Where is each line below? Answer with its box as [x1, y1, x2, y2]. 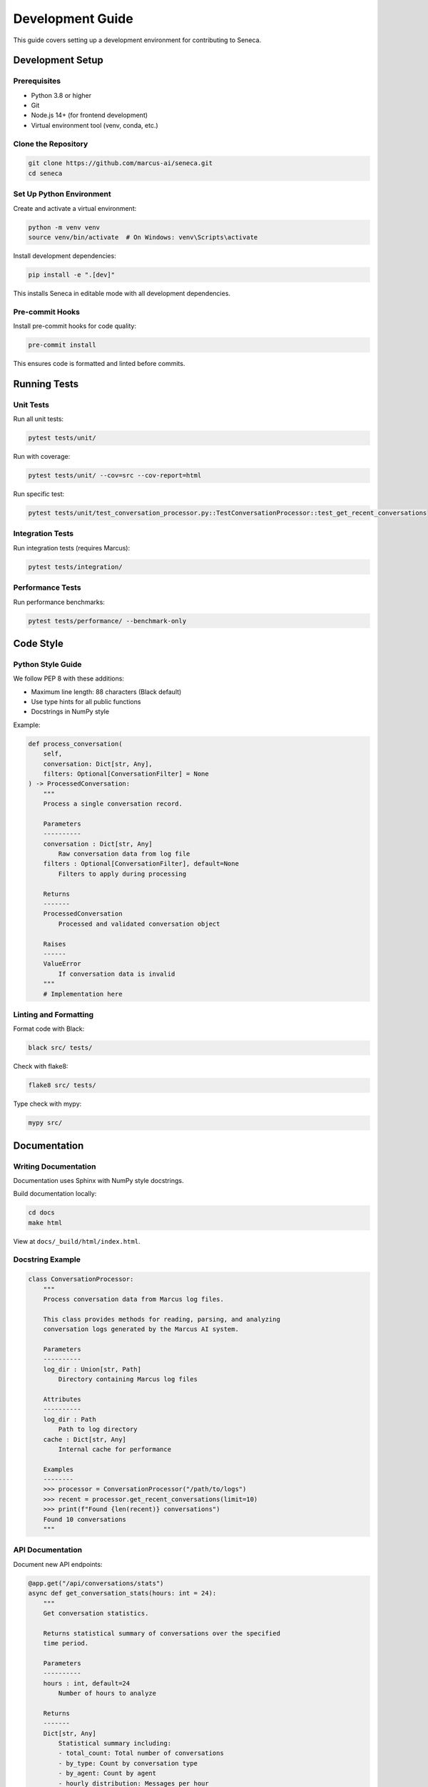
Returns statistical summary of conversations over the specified [43, 1629, 281, 1637]
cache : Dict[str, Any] [43, 1435, 126, 1443]
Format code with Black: [13, 1024, 85, 1033]
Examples [43, 1465, 74, 1473]
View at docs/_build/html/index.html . [13, 1237, 141, 1245]
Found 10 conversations [43, 1515, 126, 1523]
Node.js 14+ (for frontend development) [31, 111, 148, 119]
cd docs [28, 1209, 55, 1217]
